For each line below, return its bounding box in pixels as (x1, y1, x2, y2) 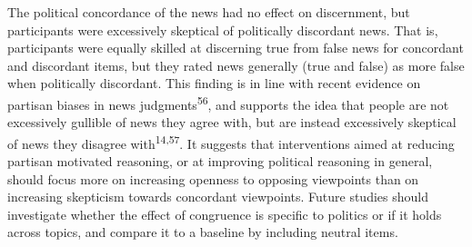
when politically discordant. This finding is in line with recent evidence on (7, 74, 421, 93)
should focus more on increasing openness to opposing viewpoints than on (7, 169, 419, 188)
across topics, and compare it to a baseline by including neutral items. (7, 222, 398, 242)
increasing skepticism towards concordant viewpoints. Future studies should (7, 187, 428, 206)
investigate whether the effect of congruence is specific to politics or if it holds (7, 204, 442, 223)
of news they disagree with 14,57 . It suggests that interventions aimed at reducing (7, 131, 455, 153)
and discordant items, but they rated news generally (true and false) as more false (7, 55, 465, 74)
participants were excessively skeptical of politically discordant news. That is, (7, 20, 438, 39)
